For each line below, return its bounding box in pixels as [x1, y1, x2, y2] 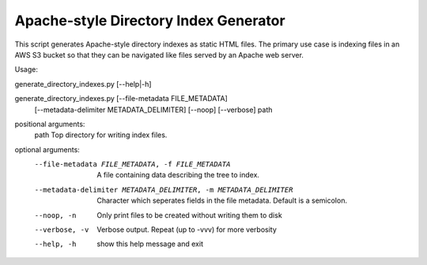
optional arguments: [14, 144, 81, 154]
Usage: [14, 65, 39, 74]
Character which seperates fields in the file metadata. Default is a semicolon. [96, 196, 348, 205]
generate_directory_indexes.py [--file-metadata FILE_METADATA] [14, 94, 229, 103]
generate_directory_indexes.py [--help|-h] [14, 79, 152, 88]
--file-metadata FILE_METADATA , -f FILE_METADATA [34, 160, 231, 169]
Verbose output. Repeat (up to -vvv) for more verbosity [96, 225, 277, 234]
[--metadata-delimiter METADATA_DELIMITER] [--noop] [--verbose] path [34, 105, 273, 114]
